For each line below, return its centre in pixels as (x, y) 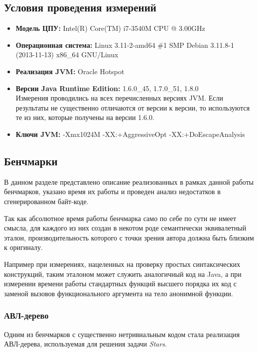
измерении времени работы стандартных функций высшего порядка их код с (120, 284)
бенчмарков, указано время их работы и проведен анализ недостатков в (112, 191)
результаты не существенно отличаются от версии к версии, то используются (133, 107)
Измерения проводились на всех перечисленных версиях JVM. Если (119, 98)
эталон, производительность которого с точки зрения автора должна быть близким (129, 237)
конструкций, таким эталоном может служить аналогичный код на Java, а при (123, 274)
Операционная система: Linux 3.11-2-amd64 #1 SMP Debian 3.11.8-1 (125, 45)
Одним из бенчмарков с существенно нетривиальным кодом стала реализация (122, 334)
